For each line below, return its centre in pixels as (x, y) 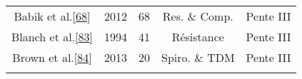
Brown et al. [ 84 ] (52, 57)
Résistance (198, 37)
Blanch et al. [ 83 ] (52, 37)
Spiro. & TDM (198, 57)
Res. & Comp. (198, 16)
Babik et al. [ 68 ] (52, 16)
